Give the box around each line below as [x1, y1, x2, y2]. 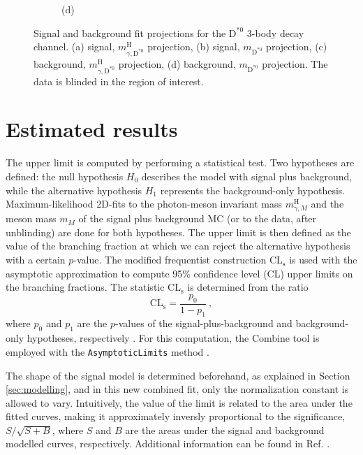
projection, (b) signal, [147, 39, 240, 54]
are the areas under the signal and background [125, 422, 325, 437]
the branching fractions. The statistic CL [6, 280, 181, 294]
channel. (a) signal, [34, 39, 115, 54]
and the [311, 196, 344, 211]
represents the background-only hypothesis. [160, 182, 346, 197]
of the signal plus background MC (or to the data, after [78, 211, 317, 226]
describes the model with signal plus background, [141, 168, 353, 183]
